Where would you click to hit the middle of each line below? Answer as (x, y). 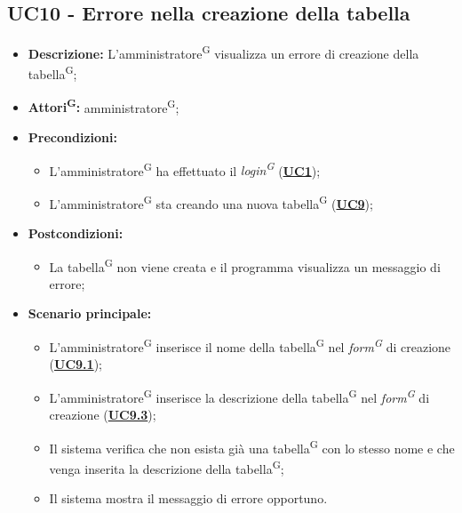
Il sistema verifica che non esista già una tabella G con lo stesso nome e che (252, 446)
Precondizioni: (72, 136)
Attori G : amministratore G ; (104, 106)
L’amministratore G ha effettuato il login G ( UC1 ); (185, 169)
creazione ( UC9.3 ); (103, 415)
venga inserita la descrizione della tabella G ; (167, 467)
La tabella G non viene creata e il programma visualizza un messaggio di (245, 265)
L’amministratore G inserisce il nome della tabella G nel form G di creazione (250, 345)
